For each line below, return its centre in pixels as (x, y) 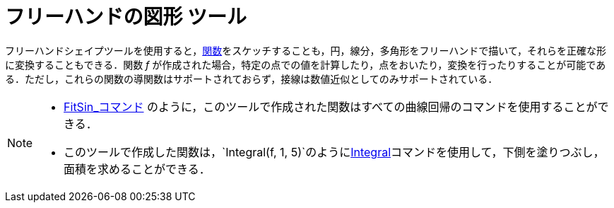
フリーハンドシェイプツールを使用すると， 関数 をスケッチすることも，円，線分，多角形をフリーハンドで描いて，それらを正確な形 (306, 50)
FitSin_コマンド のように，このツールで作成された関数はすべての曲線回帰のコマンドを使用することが (331, 106)
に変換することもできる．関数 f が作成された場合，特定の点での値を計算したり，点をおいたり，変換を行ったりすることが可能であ (306, 64)
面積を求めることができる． (137, 169)
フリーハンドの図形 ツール (126, 17)
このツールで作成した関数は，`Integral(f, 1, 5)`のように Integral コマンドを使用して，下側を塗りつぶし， (334, 152)
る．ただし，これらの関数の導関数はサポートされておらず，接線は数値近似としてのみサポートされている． (252, 79)
